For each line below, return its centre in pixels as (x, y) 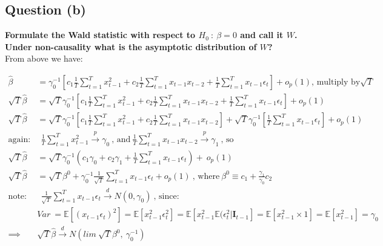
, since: (166, 196)
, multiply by (336, 82)
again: (19, 139)
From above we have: (44, 58)
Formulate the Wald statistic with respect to (100, 35)
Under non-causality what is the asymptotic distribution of (131, 46)
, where (206, 176)
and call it (262, 35)
